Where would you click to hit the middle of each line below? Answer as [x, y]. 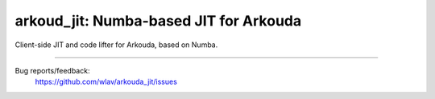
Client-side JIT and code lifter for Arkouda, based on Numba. [116, 45]
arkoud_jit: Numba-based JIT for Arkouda [158, 21]
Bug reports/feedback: [52, 70]
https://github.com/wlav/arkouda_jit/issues [106, 82]
